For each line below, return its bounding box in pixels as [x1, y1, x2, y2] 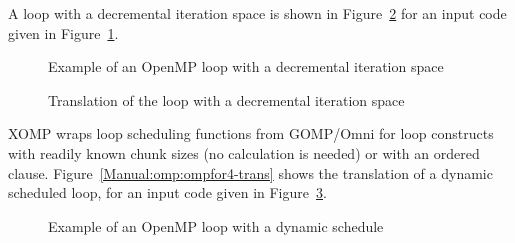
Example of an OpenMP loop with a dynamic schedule [48, 215, 384, 236]
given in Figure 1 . [8, 22, 119, 43]
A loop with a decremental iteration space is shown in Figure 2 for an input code [8, 3, 507, 23]
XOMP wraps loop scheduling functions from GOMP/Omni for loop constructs [8, 123, 494, 144]
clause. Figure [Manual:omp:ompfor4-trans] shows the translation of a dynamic [8, 162, 493, 183]
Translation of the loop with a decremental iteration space [48, 89, 405, 110]
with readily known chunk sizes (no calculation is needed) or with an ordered [8, 142, 480, 163]
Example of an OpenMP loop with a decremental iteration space [48, 56, 444, 77]
